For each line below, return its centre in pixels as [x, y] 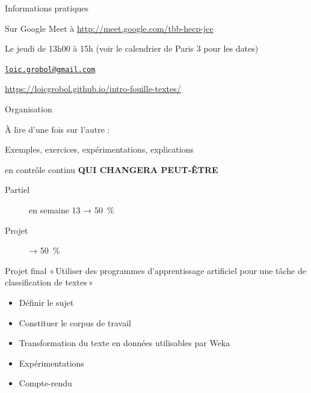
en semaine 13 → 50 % [72, 210]
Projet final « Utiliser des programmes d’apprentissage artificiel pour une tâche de [155, 270]
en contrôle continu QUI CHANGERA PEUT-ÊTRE [112, 169]
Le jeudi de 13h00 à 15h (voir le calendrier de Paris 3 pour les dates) [132, 48]
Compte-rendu [45, 383]
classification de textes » [49, 282]
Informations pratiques [47, 8]
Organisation [29, 109]
